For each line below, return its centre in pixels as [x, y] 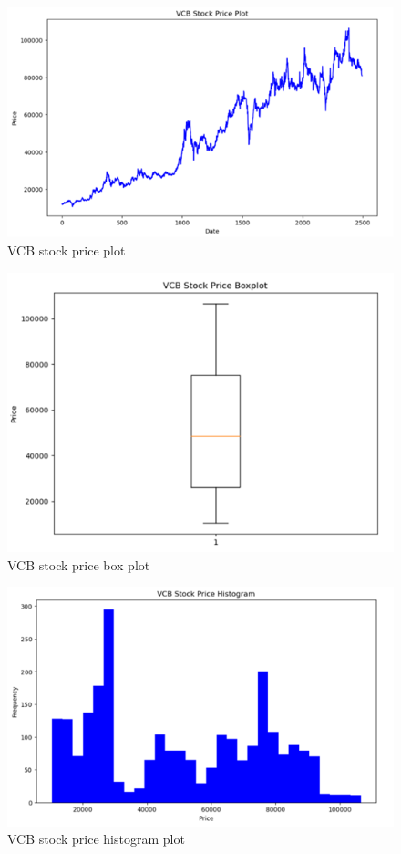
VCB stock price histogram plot [96, 839]
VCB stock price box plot [79, 564]
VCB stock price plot [67, 250]
